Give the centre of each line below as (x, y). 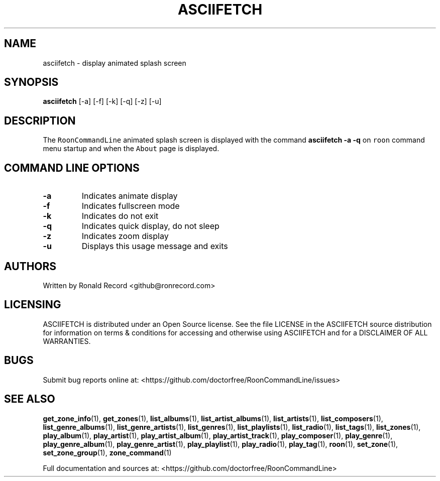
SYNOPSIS (31, 82)
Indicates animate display (130, 196)
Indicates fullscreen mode (131, 206)
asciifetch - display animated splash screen (115, 63)
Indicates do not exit (120, 216)
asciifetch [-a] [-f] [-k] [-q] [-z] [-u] (102, 101)
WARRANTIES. (67, 341)
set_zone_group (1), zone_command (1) (107, 452)
